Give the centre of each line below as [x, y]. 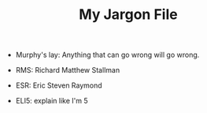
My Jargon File [128, 15]
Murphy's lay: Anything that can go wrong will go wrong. [107, 55]
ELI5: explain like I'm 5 [52, 101]
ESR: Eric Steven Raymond [59, 85]
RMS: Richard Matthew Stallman [68, 70]
